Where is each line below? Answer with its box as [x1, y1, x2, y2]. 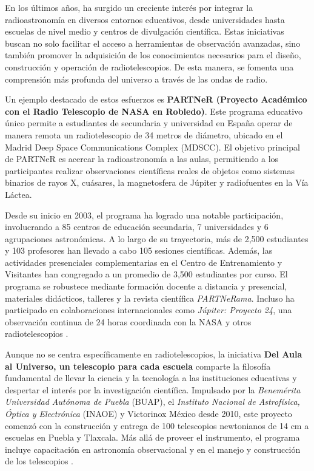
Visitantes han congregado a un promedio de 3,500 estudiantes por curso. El [5, 268, 288, 280]
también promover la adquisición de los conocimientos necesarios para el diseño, [5, 49, 301, 61]
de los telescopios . [5, 455, 73, 467]
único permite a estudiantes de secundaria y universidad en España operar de [5, 117, 293, 129]
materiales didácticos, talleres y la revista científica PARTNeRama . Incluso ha [5, 291, 295, 304]
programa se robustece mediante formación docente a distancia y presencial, [5, 280, 287, 293]
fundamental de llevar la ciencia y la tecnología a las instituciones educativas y [5, 371, 297, 384]
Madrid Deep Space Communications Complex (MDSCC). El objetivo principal [5, 140, 300, 153]
